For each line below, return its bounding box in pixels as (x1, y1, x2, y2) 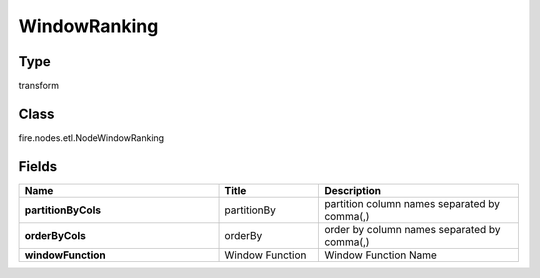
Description (324, 183, 382, 197)
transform (18, 80, 60, 92)
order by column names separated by (324, 222, 501, 236)
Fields (18, 158, 58, 175)
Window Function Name (324, 248, 437, 262)
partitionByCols (24, 203, 102, 217)
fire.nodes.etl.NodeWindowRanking (18, 131, 165, 144)
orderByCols (24, 228, 87, 242)
